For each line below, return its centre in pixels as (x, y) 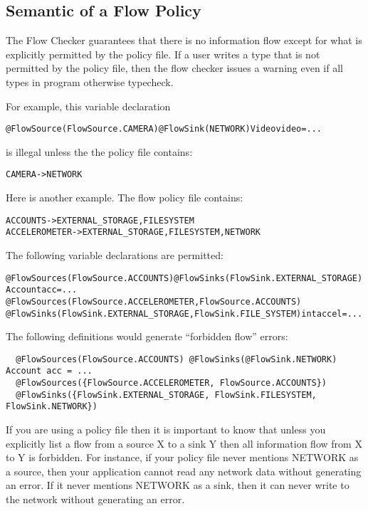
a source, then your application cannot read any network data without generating (184, 471)
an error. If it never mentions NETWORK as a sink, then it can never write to (178, 485)
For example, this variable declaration (88, 106)
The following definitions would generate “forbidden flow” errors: (147, 336)
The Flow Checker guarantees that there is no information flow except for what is (184, 40)
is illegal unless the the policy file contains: (99, 151)
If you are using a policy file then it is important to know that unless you (166, 430)
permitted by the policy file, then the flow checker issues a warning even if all (174, 68)
